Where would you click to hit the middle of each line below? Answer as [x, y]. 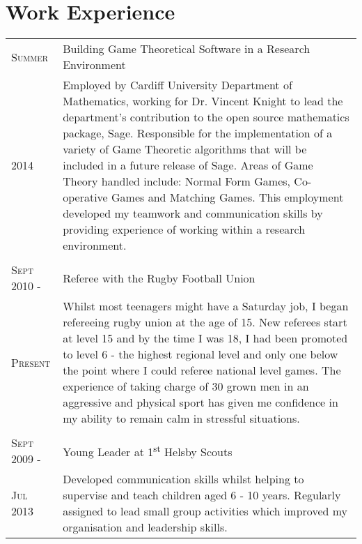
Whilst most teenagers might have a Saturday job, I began [206, 306]
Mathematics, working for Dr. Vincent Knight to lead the [203, 101]
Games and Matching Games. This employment [228, 197]
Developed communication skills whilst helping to [183, 479]
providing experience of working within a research [184, 229]
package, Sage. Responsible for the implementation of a [198, 133]
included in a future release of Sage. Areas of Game [188, 165]
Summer [30, 56]
